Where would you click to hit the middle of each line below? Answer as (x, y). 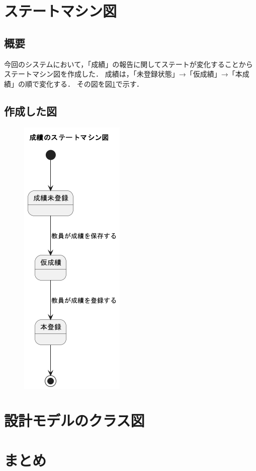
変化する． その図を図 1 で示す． (91, 83)
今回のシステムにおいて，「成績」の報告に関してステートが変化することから (129, 64)
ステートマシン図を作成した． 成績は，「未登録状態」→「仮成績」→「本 (123, 74)
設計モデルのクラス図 (74, 420)
